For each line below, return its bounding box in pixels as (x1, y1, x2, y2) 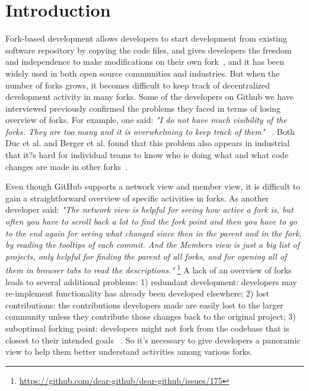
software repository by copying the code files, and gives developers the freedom (5, 43, 292, 56)
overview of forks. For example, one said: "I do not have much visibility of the (5, 113, 287, 126)
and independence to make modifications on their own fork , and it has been (5, 55, 285, 68)
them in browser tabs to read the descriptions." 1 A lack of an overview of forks (5, 262, 292, 276)
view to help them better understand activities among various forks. (5, 345, 253, 358)
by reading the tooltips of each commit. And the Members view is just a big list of (5, 238, 300, 251)
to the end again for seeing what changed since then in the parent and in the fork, (5, 226, 302, 239)
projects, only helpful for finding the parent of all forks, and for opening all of (5, 250, 287, 262)
